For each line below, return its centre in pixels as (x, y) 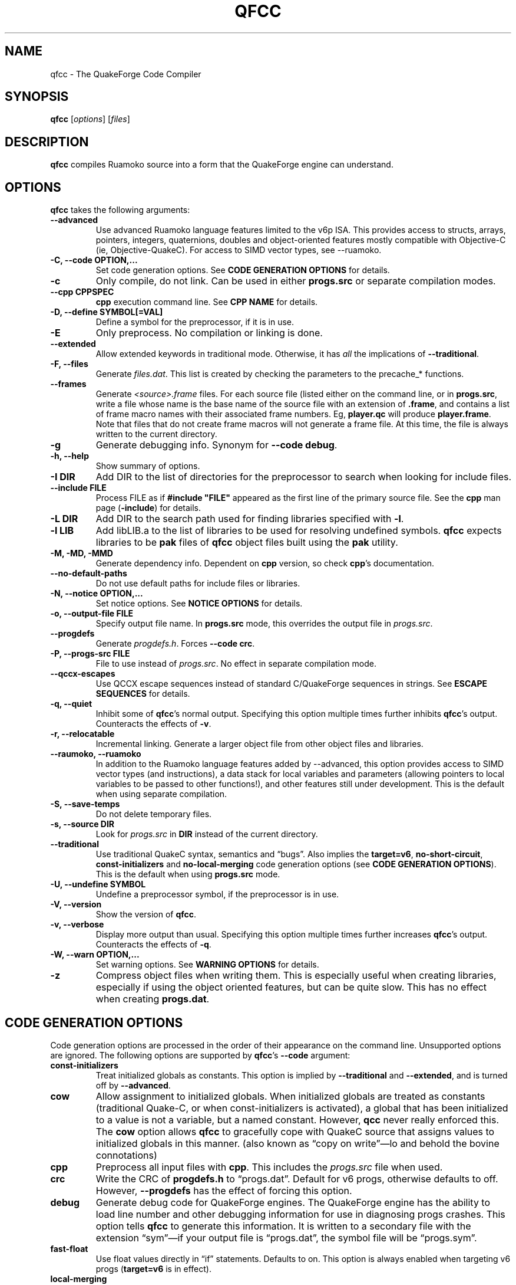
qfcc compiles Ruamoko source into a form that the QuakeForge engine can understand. (222, 165)
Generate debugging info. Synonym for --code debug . (216, 445)
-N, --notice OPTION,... (97, 594)
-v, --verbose (77, 925)
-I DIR (63, 477)
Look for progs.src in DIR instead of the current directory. (207, 834)
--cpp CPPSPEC (82, 292)
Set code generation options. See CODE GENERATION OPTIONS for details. (243, 270)
